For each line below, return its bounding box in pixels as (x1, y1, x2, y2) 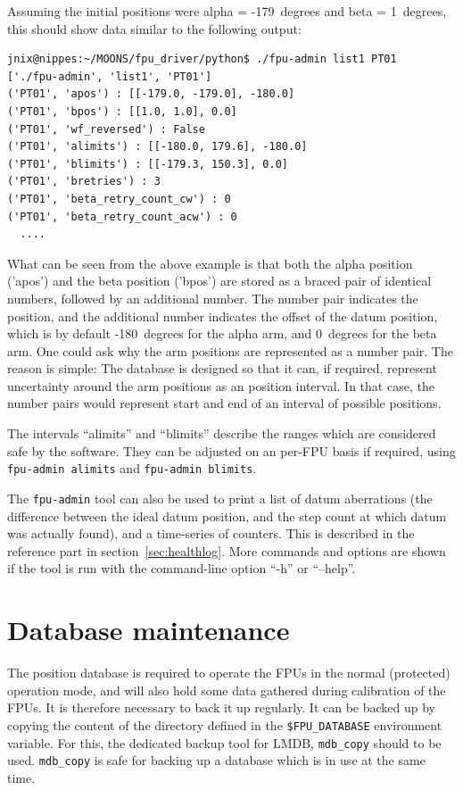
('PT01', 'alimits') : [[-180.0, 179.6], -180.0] (7, 140, 308, 154)
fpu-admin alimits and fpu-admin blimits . (7, 459, 257, 478)
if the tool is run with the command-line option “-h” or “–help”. (7, 559, 356, 578)
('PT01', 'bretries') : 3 (7, 175, 161, 188)
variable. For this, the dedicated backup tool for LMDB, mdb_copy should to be (7, 733, 442, 752)
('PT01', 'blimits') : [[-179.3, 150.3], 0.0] (7, 157, 288, 170)
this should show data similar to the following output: (7, 19, 302, 37)
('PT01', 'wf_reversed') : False (7, 122, 205, 136)
